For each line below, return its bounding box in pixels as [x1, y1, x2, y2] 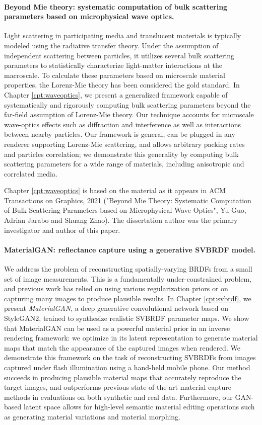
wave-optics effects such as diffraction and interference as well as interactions [4, 119, 241, 129]
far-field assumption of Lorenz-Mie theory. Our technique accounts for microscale [4, 109, 254, 120]
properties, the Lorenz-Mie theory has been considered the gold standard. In [4, 79, 240, 90]
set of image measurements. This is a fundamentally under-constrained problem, [4, 273, 251, 284]
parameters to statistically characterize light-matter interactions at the [4, 60, 222, 70]
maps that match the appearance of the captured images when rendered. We [4, 342, 240, 353]
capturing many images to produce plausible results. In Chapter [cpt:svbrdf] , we [4, 293, 251, 303]
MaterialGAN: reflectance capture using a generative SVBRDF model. [4, 244, 256, 254]
